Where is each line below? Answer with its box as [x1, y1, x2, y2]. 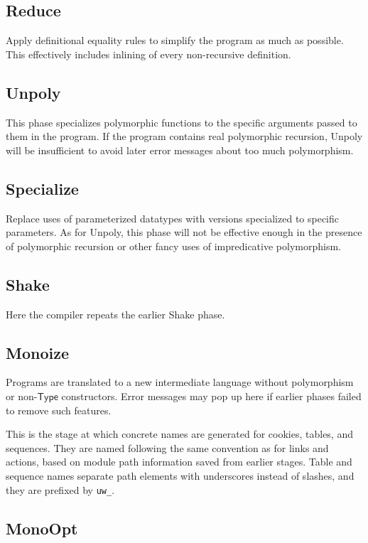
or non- [6, 388, 38, 403]
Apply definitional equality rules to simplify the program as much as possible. [6, 33, 344, 48]
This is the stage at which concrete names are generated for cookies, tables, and [6, 426, 353, 441]
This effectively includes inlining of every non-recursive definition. [6, 46, 291, 61]
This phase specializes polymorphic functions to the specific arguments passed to [6, 114, 357, 129]
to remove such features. [6, 402, 112, 417]
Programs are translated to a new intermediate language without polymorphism [6, 375, 354, 389]
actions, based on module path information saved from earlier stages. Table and [6, 454, 352, 469]
